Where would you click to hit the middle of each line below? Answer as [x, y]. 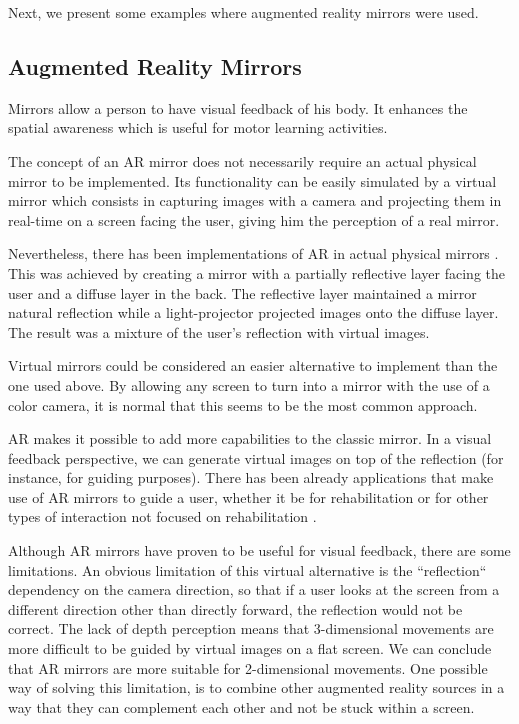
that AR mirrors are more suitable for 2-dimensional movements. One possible [248, 667]
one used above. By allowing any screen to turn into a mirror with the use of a [249, 384]
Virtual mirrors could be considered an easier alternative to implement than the [253, 365]
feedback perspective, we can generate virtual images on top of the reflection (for [256, 457]
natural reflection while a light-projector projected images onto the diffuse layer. [253, 312]
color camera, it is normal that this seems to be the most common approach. [243, 404]
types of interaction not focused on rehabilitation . [162, 516]
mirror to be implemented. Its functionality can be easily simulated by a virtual [252, 180]
